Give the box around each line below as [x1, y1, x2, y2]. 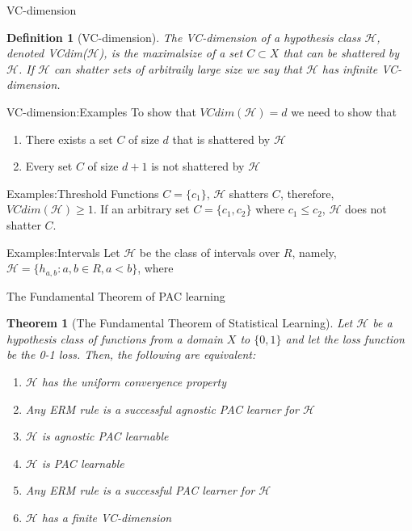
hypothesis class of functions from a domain [6, 330, 223, 347]
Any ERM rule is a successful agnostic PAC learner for [25, 400, 299, 417]
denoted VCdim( [6, 44, 87, 61]
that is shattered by [172, 130, 271, 147]
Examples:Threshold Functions [6, 184, 159, 201]
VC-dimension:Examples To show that [6, 103, 196, 120]
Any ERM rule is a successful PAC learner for [25, 482, 255, 499]
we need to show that [291, 103, 397, 120]
